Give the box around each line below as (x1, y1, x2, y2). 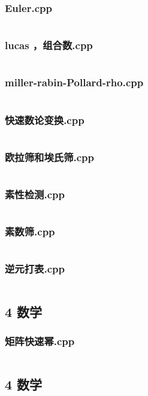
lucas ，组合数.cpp (5, 38, 93, 53)
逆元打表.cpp (5, 261, 65, 276)
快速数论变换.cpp (5, 112, 84, 127)
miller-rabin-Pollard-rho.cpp (5, 75, 144, 90)
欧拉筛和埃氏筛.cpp (5, 149, 95, 164)
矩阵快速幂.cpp (5, 334, 75, 349)
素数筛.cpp (5, 224, 55, 239)
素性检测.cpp (5, 187, 65, 202)
